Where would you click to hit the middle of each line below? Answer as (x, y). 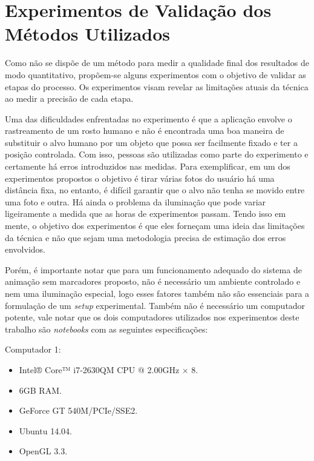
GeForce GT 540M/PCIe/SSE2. (78, 410)
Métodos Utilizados (88, 34)
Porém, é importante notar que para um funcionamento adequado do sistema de (153, 269)
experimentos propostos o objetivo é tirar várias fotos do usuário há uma (140, 178)
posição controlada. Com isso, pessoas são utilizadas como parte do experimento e (157, 154)
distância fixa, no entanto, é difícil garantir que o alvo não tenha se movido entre (155, 190)
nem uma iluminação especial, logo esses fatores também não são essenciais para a (157, 293)
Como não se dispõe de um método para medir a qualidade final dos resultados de (157, 63)
